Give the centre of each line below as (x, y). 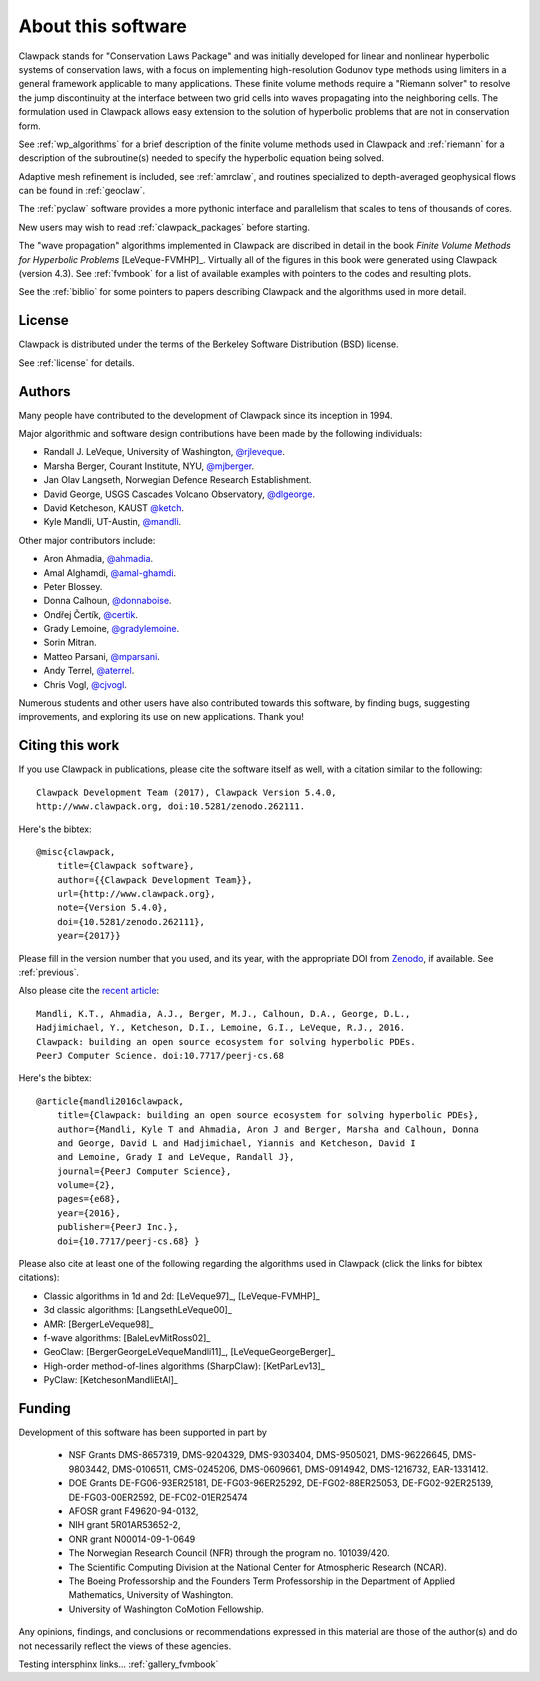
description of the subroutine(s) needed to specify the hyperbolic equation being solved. (201, 158)
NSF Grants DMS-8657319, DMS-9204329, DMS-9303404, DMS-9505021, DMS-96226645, (259, 1455)
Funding (45, 1408)
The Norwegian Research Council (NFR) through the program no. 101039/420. (229, 1553)
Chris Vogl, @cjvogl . (85, 684)
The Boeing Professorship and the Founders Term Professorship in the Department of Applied (261, 1581)
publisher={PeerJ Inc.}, (117, 1227)
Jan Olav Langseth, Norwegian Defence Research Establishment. (177, 480)
